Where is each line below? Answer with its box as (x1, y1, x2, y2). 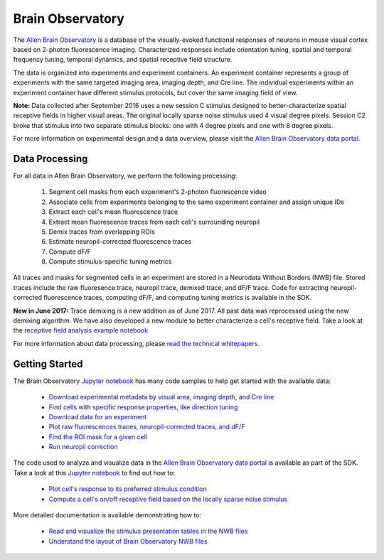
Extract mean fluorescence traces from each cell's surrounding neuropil (48, 217, 260, 226)
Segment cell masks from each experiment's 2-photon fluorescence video (48, 188, 267, 196)
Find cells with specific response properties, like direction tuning (48, 402, 238, 411)
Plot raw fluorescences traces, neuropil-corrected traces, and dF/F (48, 423, 245, 431)
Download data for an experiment (48, 412, 147, 421)
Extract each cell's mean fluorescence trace (48, 208, 178, 216)
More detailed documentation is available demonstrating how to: (13, 511, 202, 519)
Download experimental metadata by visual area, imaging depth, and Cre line (48, 393, 274, 402)
